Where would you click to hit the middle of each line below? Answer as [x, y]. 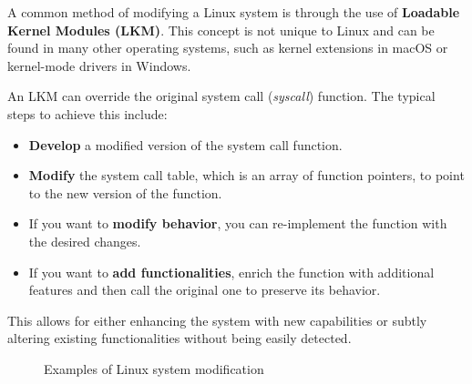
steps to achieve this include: [87, 113]
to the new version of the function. [125, 192]
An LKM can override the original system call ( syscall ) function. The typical [221, 96]
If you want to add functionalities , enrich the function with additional [231, 272]
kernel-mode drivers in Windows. [99, 65]
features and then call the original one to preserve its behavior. [205, 290]
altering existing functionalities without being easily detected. [180, 338]
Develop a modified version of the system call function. [185, 144]
